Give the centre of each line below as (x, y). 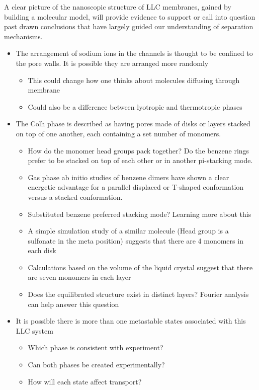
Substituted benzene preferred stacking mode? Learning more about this (140, 214)
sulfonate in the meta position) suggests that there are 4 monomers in (136, 240)
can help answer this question (73, 304)
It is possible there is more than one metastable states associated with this (131, 321)
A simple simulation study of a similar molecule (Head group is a (128, 231)
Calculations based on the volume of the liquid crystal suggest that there (140, 267)
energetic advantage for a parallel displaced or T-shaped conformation (136, 187)
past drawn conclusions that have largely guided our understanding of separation (129, 26)
